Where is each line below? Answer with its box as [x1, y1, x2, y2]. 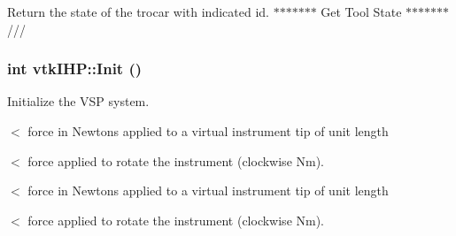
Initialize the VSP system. [7, 92, 150, 110]
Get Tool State [321, 3, 402, 20]
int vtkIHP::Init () [7, 57, 143, 80]
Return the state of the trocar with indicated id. [7, 3, 269, 20]
